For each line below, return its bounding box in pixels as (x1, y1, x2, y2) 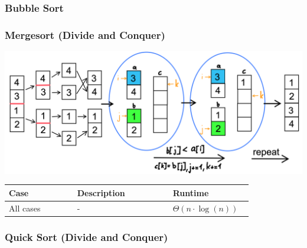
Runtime (172, 186, 209, 199)
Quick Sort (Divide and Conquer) (5, 229, 168, 244)
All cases (9, 201, 41, 214)
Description (77, 186, 125, 199)
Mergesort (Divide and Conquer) (5, 27, 165, 42)
